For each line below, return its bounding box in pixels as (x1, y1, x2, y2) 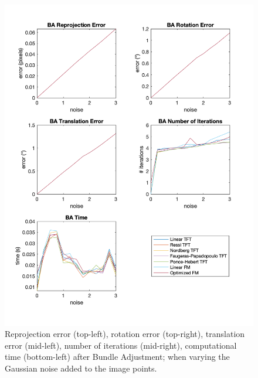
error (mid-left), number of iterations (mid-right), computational (5, 339, 237, 351)
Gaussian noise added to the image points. (5, 362, 157, 374)
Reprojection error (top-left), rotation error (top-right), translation (5, 328, 245, 340)
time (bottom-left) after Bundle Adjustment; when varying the (5, 350, 230, 363)
